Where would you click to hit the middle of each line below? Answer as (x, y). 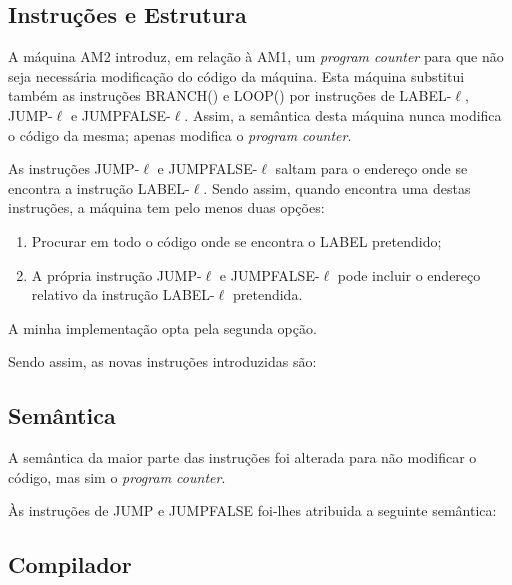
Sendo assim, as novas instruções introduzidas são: (162, 361)
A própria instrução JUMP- (116, 274)
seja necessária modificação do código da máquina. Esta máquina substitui (236, 75)
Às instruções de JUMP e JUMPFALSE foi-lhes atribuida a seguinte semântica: (252, 510)
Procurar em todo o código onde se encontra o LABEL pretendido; (236, 240)
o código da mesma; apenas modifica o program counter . (180, 134)
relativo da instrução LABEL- (123, 294)
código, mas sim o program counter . (117, 476)
